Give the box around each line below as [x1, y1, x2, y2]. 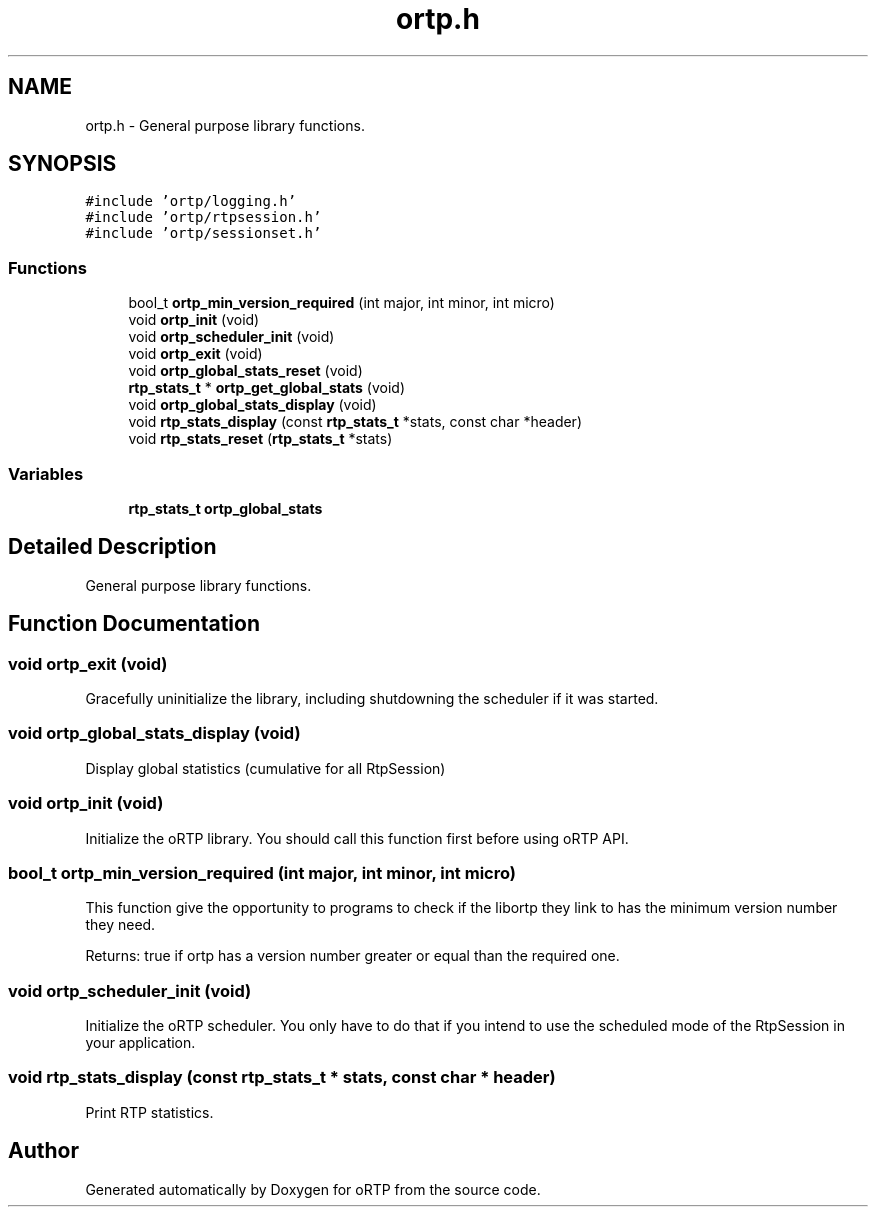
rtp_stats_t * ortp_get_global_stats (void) [128, 379, 406, 397]
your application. [85, 1034, 196, 1051]
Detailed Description [8, 534, 217, 560]
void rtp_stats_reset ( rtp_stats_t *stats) [128, 430, 393, 448]
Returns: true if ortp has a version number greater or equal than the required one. [85, 947, 620, 965]
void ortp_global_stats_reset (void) [128, 362, 363, 380]
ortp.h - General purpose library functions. [85, 116, 365, 134]
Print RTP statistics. [85, 1103, 214, 1121]
